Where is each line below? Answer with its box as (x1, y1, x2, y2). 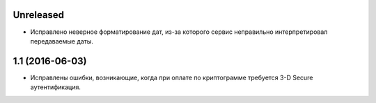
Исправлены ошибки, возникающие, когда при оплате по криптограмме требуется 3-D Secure (30, 73, 313, 82)
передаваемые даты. (30, 37, 94, 45)
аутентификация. (30, 83, 81, 91)
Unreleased (13, 9, 65, 21)
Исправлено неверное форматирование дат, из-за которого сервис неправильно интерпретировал (30, 28, 328, 36)
